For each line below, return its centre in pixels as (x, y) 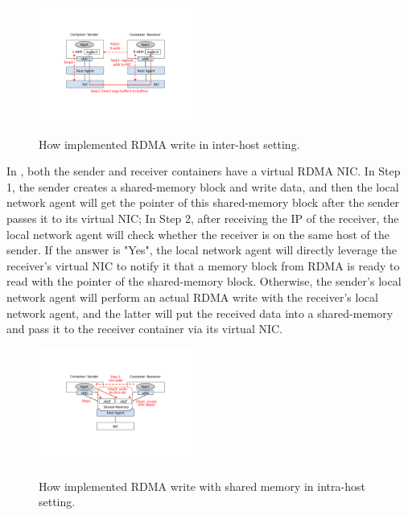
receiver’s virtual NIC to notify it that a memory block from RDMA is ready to (203, 265)
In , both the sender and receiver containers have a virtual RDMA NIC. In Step (204, 171)
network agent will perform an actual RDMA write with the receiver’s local (192, 297)
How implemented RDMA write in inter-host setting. (169, 144)
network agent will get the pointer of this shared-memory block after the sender (203, 202)
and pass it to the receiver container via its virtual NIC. (144, 329)
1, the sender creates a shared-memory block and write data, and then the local (203, 186)
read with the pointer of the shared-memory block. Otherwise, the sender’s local (204, 281)
